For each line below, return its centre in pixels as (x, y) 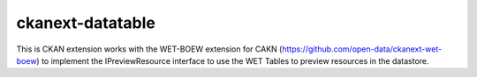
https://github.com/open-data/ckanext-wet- (362, 49)
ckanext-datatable (86, 23)
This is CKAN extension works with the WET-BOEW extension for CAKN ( (149, 49)
